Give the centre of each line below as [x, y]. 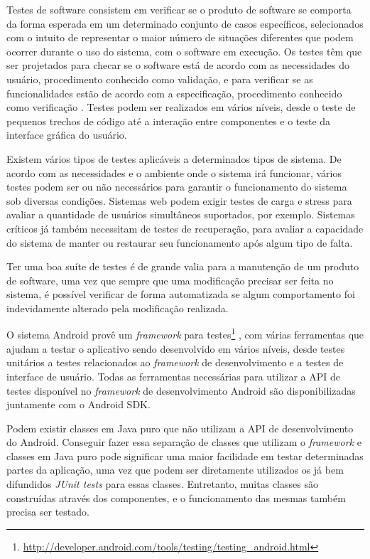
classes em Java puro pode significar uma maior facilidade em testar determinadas [185, 456]
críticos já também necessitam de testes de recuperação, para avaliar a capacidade [185, 228]
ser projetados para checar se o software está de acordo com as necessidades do [178, 65]
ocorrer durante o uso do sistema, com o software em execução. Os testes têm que [184, 51]
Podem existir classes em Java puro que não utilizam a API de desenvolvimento [180, 428]
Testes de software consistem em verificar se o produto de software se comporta [179, 9]
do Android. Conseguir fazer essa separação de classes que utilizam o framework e [184, 442]
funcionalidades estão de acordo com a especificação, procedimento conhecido [174, 93]
